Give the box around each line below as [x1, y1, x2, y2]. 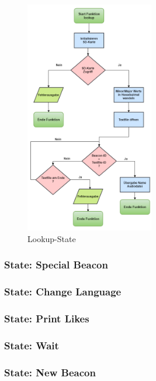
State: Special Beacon [4, 257, 108, 272]
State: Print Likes [4, 311, 89, 325]
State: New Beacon [4, 365, 96, 379]
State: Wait [4, 338, 59, 352]
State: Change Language [4, 284, 122, 299]
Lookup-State [27, 232, 76, 244]
